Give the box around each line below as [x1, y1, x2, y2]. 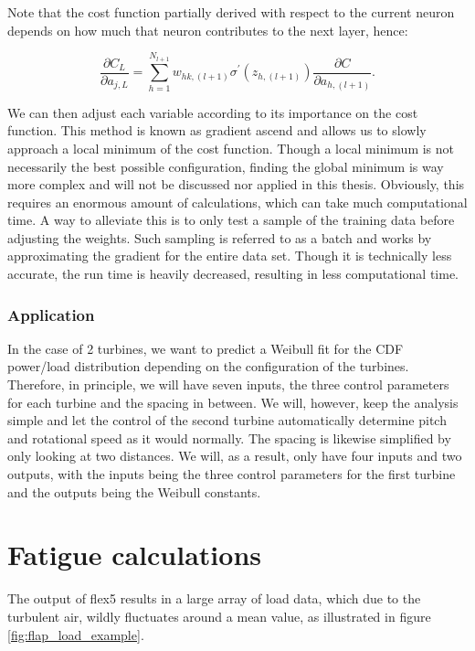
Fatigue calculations [7, 536, 261, 573]
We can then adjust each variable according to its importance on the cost [7, 102, 418, 122]
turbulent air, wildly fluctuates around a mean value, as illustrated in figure [7, 606, 431, 625]
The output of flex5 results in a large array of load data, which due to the [7, 589, 421, 608]
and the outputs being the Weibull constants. [7, 482, 261, 501]
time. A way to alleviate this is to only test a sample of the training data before [7, 210, 455, 229]
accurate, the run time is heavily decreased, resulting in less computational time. [7, 264, 459, 283]
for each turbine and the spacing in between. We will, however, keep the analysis [7, 392, 459, 411]
